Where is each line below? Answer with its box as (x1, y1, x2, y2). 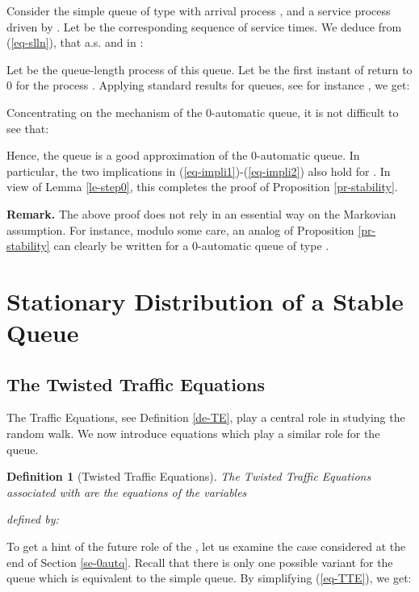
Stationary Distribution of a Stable (6, 284, 404, 317)
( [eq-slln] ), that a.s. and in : (6, 34, 144, 51)
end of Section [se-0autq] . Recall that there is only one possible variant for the (6, 553, 393, 570)
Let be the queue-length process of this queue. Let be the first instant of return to (6, 60, 413, 77)
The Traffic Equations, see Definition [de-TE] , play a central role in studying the (6, 409, 405, 426)
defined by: (6, 511, 59, 527)
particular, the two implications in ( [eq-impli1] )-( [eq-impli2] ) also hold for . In (6, 162, 391, 179)
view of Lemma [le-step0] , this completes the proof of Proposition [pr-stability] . (6, 178, 398, 195)
